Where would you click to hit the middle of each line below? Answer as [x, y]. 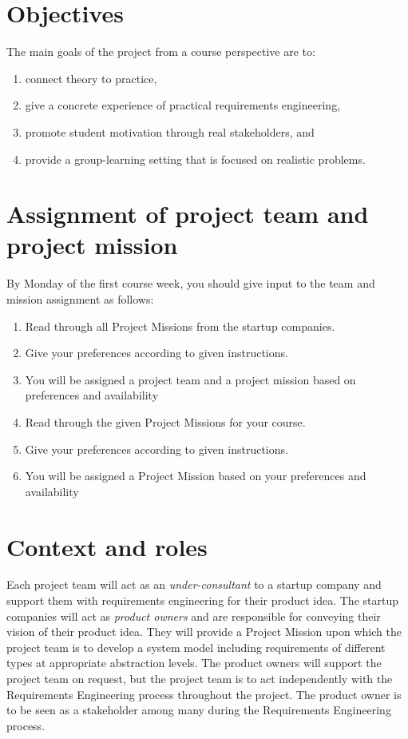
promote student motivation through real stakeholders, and [170, 131]
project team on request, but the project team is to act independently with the [200, 679]
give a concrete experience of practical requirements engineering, [183, 105]
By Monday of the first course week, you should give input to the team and [191, 283]
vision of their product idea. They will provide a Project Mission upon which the [204, 632]
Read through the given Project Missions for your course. [165, 421]
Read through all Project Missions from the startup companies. [180, 326]
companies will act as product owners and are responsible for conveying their [194, 616]
